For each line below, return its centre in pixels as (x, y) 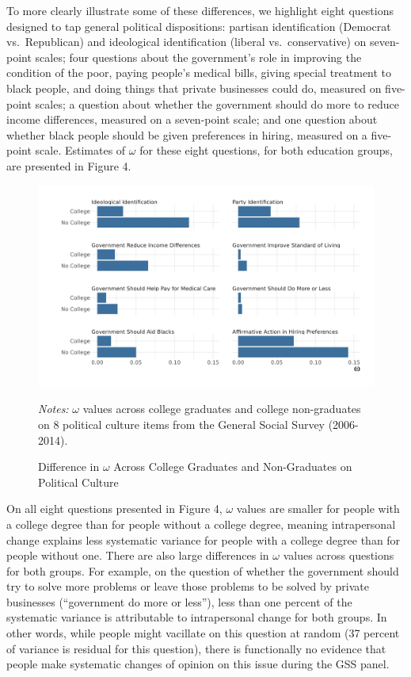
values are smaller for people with (318, 509)
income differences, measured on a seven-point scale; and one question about (192, 119)
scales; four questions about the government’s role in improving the (198, 57)
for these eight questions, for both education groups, (266, 150)
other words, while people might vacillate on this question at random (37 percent (203, 633)
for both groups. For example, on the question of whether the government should (203, 570)
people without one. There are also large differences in (138, 555)
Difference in (69, 467)
